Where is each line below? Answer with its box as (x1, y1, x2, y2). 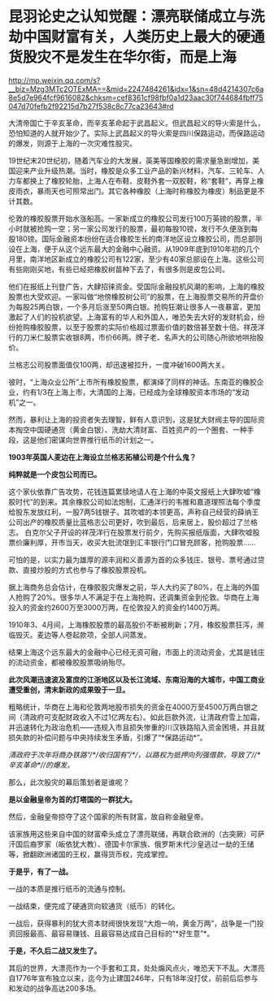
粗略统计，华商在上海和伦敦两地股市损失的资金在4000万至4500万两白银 (8, 702, 251, 712)
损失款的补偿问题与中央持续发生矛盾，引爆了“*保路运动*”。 (8, 732, 207, 742)
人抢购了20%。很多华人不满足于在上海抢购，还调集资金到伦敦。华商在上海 (8, 592, 260, 602)
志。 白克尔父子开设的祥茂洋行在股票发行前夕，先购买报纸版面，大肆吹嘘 (8, 527, 253, 537)
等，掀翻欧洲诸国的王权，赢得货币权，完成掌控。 (8, 849, 172, 859)
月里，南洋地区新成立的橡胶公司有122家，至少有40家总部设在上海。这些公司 (8, 253, 264, 264)
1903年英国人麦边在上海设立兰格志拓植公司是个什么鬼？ (8, 452, 197, 461)
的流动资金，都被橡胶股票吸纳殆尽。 (8, 657, 130, 667)
